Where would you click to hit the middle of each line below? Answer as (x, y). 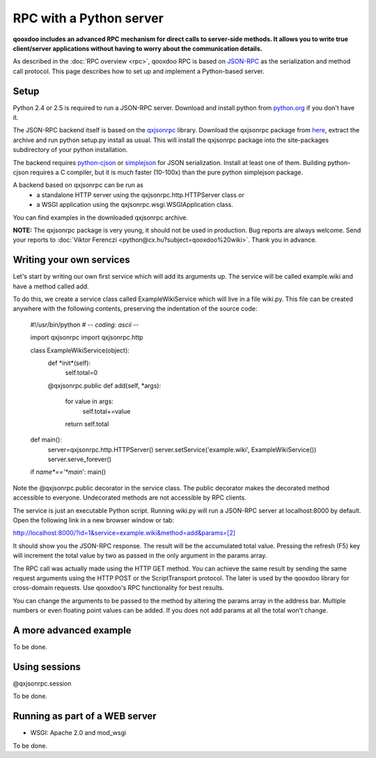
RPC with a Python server (88, 18)
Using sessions (47, 666)
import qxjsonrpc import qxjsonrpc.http (87, 337)
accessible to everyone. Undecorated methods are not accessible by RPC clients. (130, 497)
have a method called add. (51, 286)
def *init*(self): (69, 363)
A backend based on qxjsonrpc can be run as (78, 185)
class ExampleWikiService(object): (80, 350)
